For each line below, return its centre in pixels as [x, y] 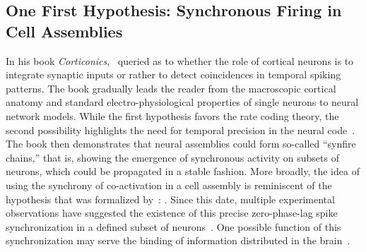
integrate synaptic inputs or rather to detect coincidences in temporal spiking [173, 74]
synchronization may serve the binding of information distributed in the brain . [178, 240]
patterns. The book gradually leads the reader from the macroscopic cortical [171, 88]
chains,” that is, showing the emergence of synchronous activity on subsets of [172, 157]
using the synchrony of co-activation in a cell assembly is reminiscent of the [169, 185]
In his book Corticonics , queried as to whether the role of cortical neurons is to [180, 60]
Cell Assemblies [64, 31]
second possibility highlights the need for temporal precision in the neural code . [181, 130]
